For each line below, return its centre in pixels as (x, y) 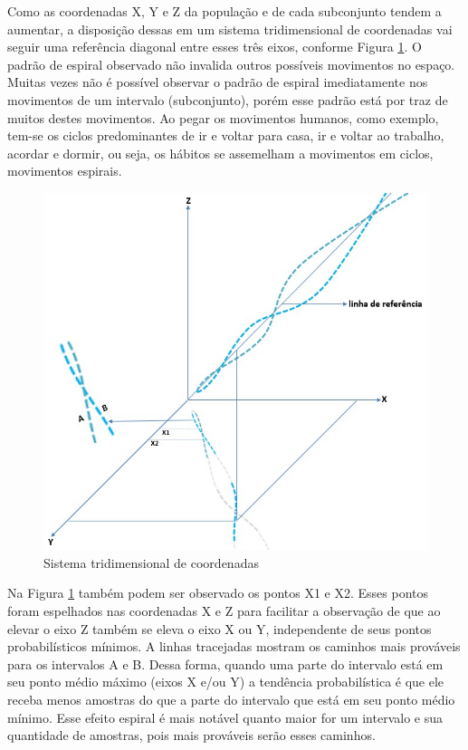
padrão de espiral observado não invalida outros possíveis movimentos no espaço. (231, 64)
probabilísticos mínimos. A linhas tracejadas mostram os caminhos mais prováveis (234, 646)
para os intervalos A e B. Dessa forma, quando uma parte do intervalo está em (225, 663)
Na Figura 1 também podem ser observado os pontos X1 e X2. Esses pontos (218, 593)
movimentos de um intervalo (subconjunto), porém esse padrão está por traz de (228, 99)
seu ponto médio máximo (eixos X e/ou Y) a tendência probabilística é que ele (226, 682)
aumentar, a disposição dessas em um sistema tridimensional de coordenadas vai (230, 29)
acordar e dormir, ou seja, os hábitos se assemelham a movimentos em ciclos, (220, 153)
